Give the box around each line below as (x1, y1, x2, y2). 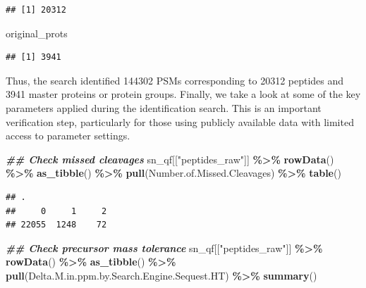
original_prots (6, 25, 68, 40)
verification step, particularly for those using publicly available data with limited (6, 114, 354, 129)
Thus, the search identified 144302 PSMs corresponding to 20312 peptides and (6, 73, 344, 87)
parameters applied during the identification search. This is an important (6, 100, 322, 115)
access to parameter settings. (6, 128, 130, 143)
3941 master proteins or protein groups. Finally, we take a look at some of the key (6, 87, 361, 101)
